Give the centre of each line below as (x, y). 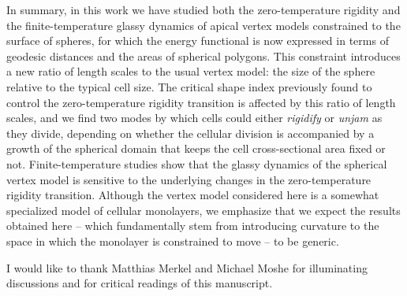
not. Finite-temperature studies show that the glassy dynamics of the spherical (197, 163)
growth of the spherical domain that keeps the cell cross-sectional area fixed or (196, 148)
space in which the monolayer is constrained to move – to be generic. (173, 240)
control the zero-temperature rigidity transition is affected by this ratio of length (201, 102)
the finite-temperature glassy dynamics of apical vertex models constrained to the (203, 25)
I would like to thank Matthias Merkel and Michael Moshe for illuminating (187, 267)
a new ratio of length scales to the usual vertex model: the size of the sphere (191, 71)
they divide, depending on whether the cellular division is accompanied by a (190, 133)
